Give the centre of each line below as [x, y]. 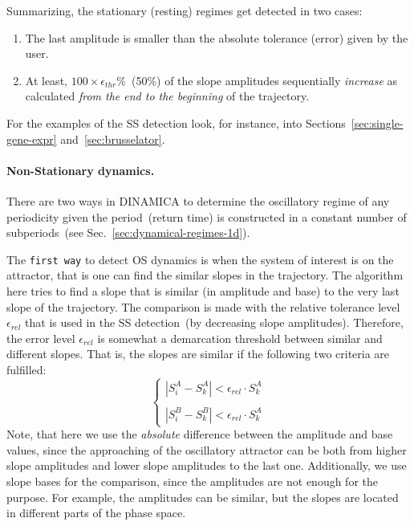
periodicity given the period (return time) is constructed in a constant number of [207, 216]
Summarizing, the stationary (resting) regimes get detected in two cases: [185, 10]
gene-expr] [32, 139]
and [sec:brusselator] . [113, 139]
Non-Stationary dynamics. [81, 170]
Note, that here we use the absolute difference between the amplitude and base [200, 434]
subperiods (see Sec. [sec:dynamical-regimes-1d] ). [128, 232]
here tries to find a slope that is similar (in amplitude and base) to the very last [203, 290]
